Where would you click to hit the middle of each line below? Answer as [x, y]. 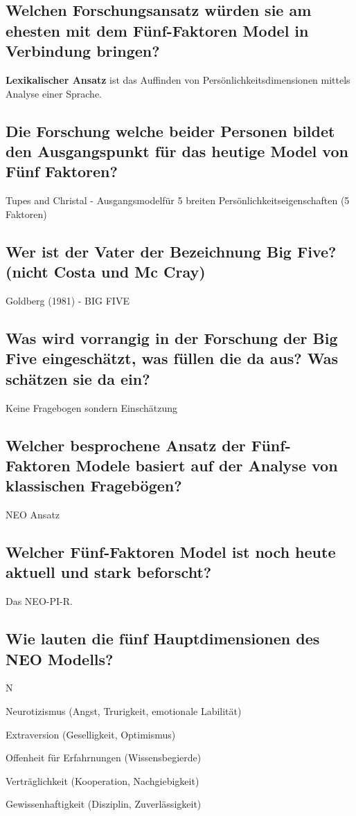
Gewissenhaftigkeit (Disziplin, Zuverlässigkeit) [104, 804]
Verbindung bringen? [83, 51]
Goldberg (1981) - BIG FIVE [68, 300]
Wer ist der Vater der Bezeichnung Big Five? [171, 251]
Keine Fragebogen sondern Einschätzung [91, 407]
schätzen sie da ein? [78, 378]
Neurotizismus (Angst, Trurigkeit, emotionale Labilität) [124, 711]
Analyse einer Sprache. [54, 93]
